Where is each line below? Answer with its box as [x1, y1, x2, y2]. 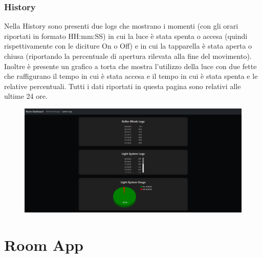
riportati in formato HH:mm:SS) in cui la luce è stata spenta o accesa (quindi [4, 30, 248, 41]
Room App [4, 234, 83, 255]
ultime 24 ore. [4, 91, 48, 101]
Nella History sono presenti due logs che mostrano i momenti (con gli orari [4, 20, 238, 31]
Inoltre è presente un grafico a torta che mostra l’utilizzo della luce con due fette [4, 60, 257, 71]
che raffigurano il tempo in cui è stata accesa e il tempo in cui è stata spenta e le [4, 71, 258, 81]
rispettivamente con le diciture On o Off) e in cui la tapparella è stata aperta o [4, 40, 252, 51]
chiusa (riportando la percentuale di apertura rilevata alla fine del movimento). [4, 51, 252, 61]
